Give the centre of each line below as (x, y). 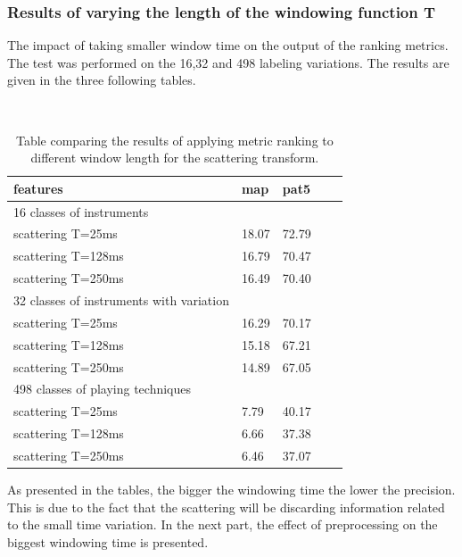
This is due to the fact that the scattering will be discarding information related (226, 507)
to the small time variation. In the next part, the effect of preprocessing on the (223, 524)
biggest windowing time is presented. (108, 541)
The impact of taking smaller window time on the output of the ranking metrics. (228, 45)
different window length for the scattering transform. (175, 158)
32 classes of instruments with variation (121, 300)
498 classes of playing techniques (103, 389)
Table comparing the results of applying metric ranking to (174, 140)
